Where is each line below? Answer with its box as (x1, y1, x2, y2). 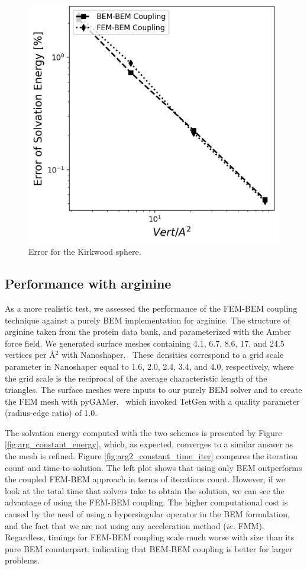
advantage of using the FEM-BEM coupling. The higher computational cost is (5, 496, 288, 508)
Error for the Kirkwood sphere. (28, 245, 141, 258)
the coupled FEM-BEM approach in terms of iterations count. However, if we (5, 473, 285, 485)
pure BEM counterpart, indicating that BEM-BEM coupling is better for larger (5, 542, 293, 555)
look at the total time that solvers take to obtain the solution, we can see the (5, 484, 285, 497)
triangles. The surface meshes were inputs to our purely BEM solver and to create (5, 383, 302, 396)
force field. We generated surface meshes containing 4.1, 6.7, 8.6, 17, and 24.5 (5, 337, 285, 349)
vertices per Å (5, 348, 56, 361)
